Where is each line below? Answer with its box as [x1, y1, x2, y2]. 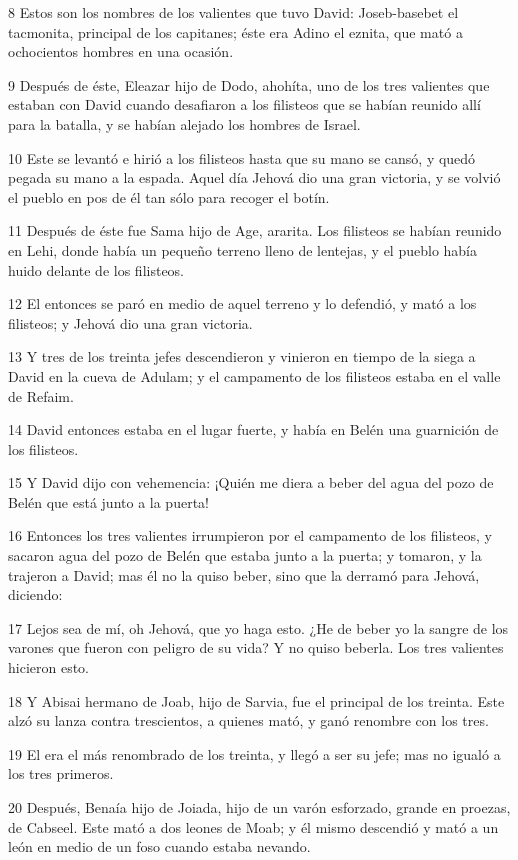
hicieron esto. [8, 657, 90, 678]
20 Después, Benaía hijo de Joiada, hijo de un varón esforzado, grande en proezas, [8, 797, 511, 817]
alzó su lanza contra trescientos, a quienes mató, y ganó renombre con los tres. [8, 710, 489, 731]
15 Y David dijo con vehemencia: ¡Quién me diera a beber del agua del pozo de [8, 472, 494, 493]
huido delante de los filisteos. [8, 259, 185, 280]
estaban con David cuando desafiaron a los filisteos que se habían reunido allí [8, 94, 481, 115]
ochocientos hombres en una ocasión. [8, 41, 234, 62]
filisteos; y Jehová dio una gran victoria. [8, 312, 253, 333]
